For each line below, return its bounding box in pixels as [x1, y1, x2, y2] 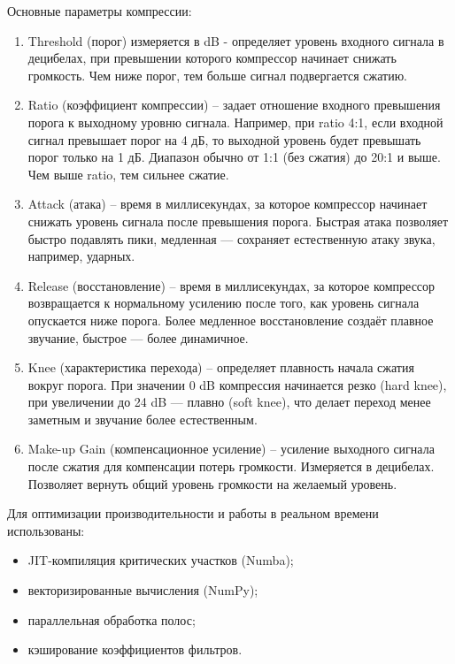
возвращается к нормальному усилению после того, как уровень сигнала [27, 294, 420, 312]
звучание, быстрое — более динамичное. [27, 328, 249, 347]
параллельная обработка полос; [27, 610, 196, 629]
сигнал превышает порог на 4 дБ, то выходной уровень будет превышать [27, 130, 421, 149]
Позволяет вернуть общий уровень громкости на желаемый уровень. [27, 474, 397, 492]
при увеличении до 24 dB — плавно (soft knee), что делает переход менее [27, 393, 431, 411]
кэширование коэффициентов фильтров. [27, 640, 243, 659]
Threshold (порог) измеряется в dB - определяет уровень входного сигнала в [27, 31, 444, 50]
